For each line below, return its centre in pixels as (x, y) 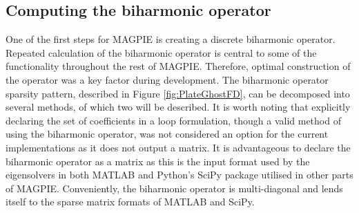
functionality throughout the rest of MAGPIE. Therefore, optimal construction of (178, 66)
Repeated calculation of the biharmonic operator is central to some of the (161, 52)
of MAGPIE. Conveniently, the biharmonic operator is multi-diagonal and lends (174, 188)
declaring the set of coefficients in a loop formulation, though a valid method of (173, 120)
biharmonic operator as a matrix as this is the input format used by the (158, 161)
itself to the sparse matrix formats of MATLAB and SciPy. (130, 202)
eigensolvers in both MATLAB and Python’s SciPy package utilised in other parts (179, 175)
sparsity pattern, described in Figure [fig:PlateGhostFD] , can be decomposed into (178, 93)
